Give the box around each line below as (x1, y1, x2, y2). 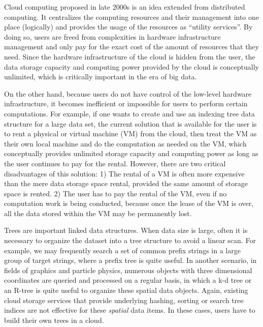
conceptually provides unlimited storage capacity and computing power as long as (4, 148, 258, 159)
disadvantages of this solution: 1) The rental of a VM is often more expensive (4, 168, 245, 179)
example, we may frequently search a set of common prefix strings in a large (4, 245, 241, 255)
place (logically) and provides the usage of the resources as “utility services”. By (4, 21, 253, 32)
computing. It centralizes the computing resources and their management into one (4, 11, 259, 22)
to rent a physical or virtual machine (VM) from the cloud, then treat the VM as (4, 128, 257, 139)
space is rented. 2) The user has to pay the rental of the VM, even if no (4, 188, 227, 198)
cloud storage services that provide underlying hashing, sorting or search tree (4, 294, 244, 305)
